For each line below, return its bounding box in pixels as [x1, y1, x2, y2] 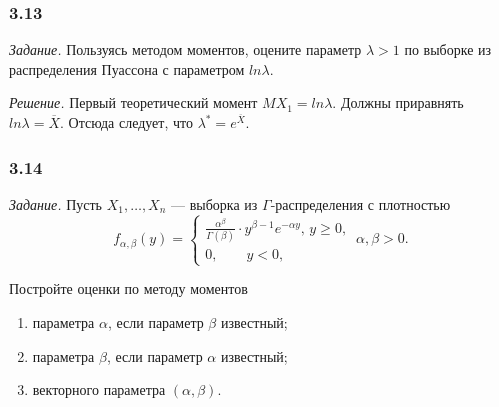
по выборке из [404, 39, 492, 60]
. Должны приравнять [332, 92, 464, 113]
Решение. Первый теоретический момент [9, 92, 258, 113]
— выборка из [171, 193, 258, 214]
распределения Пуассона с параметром [9, 58, 245, 79]
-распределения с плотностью [270, 193, 451, 214]
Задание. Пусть [9, 193, 102, 214]
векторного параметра [32, 379, 166, 400]
